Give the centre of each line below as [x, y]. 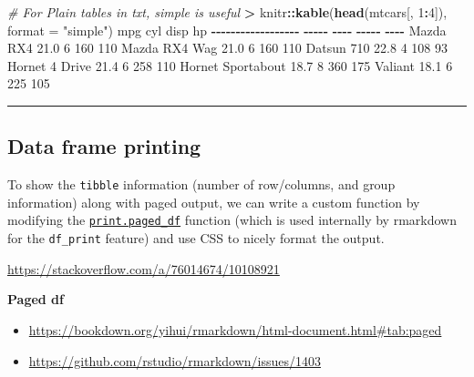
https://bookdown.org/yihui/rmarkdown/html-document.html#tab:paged [235, 329]
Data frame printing [104, 146]
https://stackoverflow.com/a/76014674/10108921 [144, 268]
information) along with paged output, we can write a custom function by [214, 202]
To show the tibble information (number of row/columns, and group [201, 184]
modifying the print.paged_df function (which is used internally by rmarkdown [232, 220]
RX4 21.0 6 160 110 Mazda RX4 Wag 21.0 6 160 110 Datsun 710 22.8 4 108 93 [227, 48]
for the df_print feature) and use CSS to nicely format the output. [196, 238]
